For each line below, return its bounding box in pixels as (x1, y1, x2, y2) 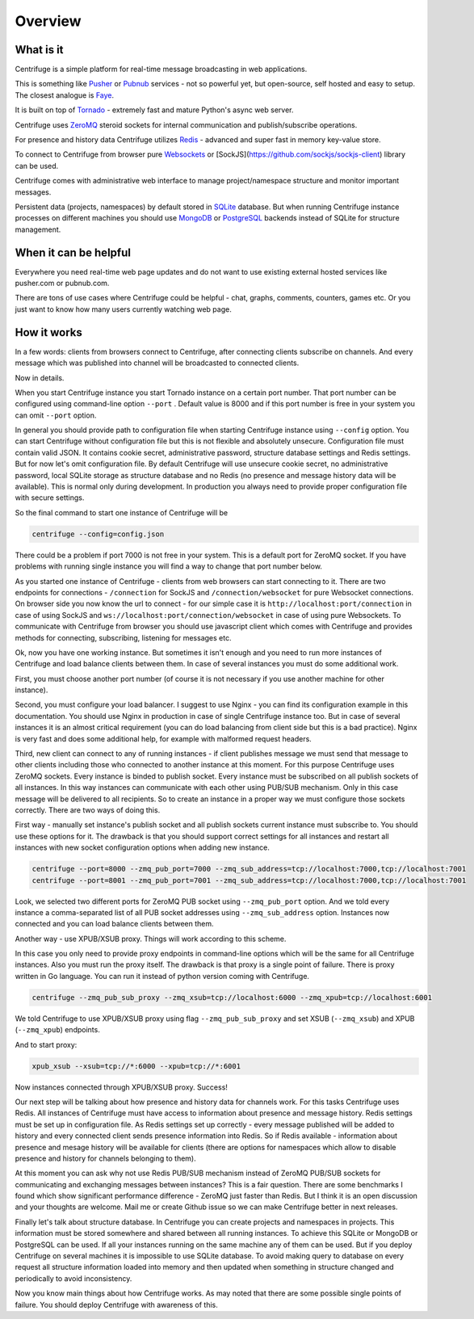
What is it (15, 43, 64, 57)
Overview (15, 12, 82, 30)
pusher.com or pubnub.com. (15, 279, 110, 288)
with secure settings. (15, 493, 85, 502)
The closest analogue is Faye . (15, 90, 115, 100)
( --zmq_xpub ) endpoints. (15, 1025, 100, 1035)
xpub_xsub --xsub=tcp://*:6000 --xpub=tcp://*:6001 (31, 1061, 241, 1070)
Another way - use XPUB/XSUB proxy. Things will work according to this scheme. (15, 934, 287, 943)
